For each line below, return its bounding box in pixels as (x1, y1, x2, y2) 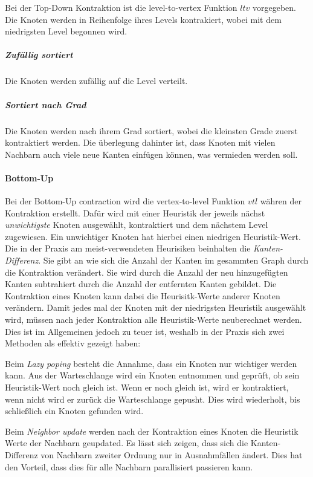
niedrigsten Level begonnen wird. (5, 25, 127, 37)
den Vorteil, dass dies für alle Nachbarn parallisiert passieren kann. (5, 460, 253, 473)
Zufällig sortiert (5, 48, 73, 61)
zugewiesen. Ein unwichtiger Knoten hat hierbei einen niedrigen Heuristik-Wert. (5, 230, 301, 242)
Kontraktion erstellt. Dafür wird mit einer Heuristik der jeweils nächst (5, 206, 265, 219)
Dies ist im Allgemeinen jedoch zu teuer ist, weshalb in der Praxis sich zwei (5, 325, 285, 337)
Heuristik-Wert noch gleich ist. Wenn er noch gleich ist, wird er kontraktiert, (5, 380, 289, 393)
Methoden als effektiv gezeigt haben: (5, 337, 141, 349)
